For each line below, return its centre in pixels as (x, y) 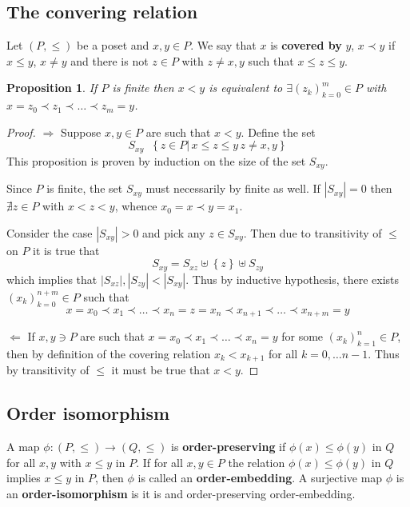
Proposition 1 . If (52, 88)
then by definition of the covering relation (109, 353)
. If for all (159, 462)
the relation (257, 462)
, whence (136, 206)
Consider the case (50, 232)
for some (303, 336)
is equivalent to (246, 88)
